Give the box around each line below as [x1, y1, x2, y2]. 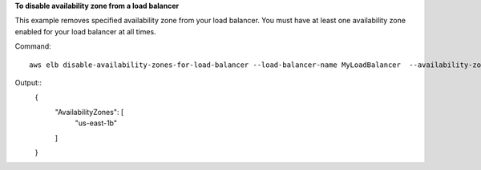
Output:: [14, 77, 42, 87]
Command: [14, 42, 51, 51]
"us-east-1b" [75, 118, 118, 128]
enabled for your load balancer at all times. [14, 26, 156, 36]
